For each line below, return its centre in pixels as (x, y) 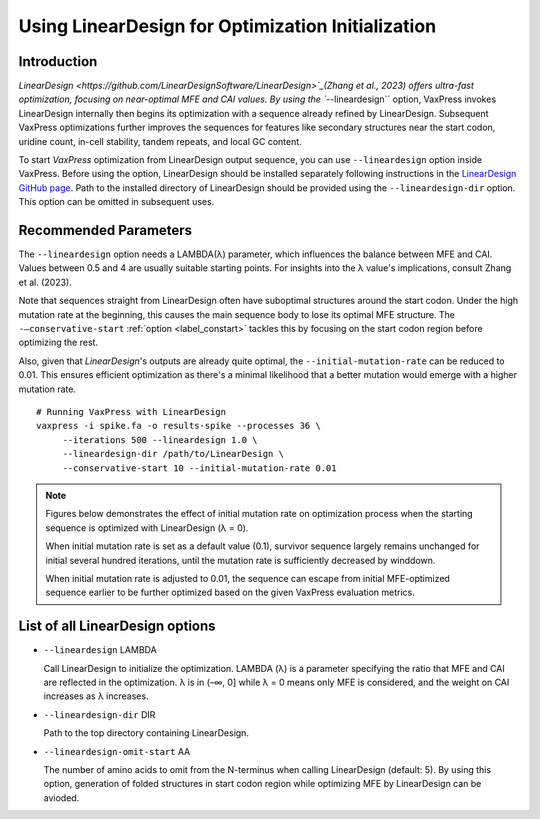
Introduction (58, 61)
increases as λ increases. (96, 696)
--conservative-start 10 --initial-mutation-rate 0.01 (199, 468)
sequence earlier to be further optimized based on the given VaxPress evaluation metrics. (230, 592)
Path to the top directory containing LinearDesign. (146, 733)
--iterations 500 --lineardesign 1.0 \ (160, 439)
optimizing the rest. (58, 342)
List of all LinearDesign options (117, 626)
